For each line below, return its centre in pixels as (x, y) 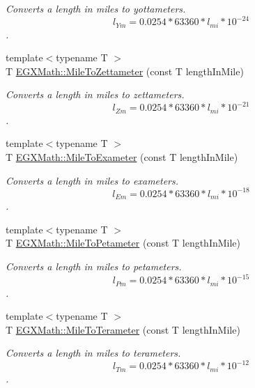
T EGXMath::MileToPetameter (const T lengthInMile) (123, 243)
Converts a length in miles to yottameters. (96, 8)
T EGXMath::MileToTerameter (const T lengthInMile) (123, 329)
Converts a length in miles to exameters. (92, 180)
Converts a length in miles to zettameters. (95, 94)
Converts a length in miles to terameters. (93, 353)
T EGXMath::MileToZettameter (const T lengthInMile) (125, 71)
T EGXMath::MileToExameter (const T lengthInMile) (122, 157)
